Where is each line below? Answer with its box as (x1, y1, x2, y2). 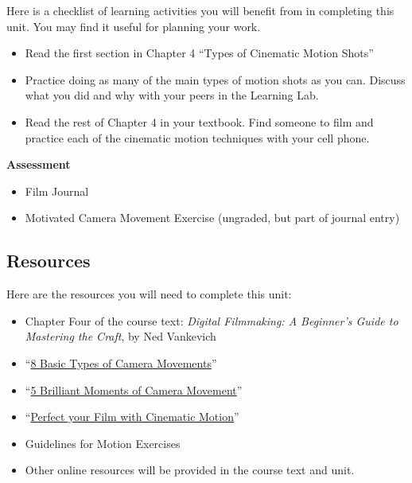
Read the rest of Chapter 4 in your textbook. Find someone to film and (25, 113, 374, 130)
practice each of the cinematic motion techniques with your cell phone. (25, 129, 370, 146)
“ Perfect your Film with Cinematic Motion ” (25, 408, 239, 425)
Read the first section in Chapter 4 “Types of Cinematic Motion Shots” (25, 45, 374, 61)
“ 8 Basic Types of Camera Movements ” (25, 354, 217, 371)
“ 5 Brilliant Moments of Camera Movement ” (25, 381, 243, 398)
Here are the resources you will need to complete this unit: (6, 286, 292, 302)
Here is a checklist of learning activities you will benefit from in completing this (6, 2, 395, 18)
